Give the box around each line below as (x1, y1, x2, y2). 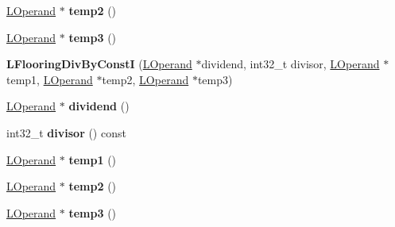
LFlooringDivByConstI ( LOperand (6, 56, 192, 72)
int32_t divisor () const (6, 124, 126, 140)
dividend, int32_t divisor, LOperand (201, 56, 380, 72)
